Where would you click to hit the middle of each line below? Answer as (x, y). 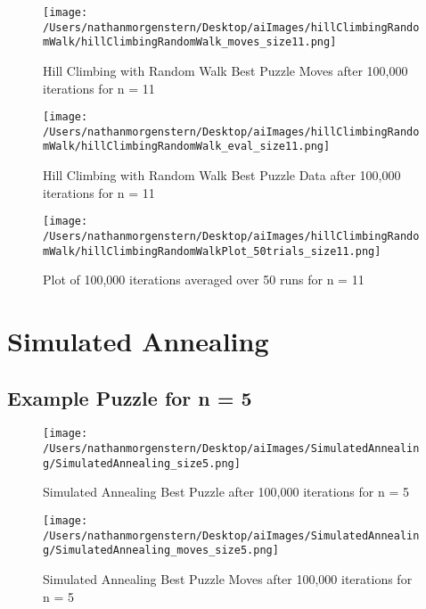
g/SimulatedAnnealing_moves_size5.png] (161, 551)
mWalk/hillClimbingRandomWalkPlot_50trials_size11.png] (212, 251)
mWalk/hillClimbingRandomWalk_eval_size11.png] (187, 147)
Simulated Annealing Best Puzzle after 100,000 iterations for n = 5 (226, 492)
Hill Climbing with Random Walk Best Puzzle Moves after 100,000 (225, 70)
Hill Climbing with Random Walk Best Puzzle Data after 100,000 (222, 175)
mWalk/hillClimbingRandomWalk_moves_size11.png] (190, 42)
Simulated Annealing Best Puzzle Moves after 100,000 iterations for (228, 578)
